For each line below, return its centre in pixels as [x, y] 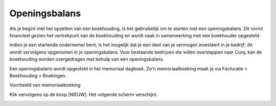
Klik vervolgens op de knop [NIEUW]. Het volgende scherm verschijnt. [84, 94]
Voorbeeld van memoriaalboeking [45, 85]
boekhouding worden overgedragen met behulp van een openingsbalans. [87, 59]
